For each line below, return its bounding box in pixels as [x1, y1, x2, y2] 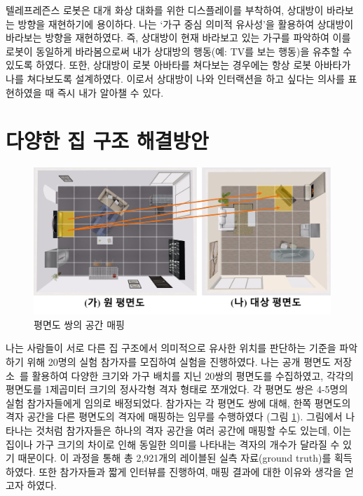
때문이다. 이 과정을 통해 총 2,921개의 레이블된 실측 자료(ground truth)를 [18, 450, 331, 465]
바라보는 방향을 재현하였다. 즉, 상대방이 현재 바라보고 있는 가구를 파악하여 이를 [6, 30, 351, 45]
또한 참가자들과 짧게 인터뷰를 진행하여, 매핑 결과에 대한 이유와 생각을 [39, 464, 342, 478]
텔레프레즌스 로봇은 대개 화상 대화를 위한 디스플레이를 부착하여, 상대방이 [6, 3, 324, 17]
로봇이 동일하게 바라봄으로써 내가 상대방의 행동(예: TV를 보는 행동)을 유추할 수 [6, 43, 352, 58]
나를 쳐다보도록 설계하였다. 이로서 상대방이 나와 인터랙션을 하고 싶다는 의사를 [6, 71, 345, 85]
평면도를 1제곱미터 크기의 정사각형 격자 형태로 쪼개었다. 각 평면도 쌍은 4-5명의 [6, 382, 348, 397]
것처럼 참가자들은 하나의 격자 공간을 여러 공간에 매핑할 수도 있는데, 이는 [36, 422, 352, 437]
